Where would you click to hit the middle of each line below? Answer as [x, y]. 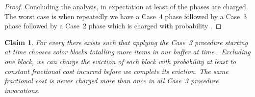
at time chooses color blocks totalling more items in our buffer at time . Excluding [127, 52]
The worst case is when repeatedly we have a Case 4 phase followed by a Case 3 [126, 16]
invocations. [22, 90]
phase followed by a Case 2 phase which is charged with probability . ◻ [113, 26]
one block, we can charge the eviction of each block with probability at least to [120, 61]
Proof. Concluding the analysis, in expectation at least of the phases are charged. [126, 6]
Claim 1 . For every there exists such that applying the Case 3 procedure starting [126, 42]
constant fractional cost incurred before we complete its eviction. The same [116, 71]
